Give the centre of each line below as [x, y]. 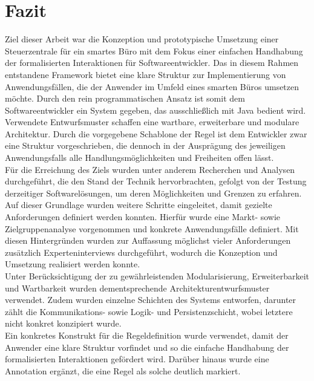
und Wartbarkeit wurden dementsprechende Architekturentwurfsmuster [137, 288]
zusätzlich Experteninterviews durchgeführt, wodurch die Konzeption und [141, 252]
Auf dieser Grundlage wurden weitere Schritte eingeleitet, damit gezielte [139, 205]
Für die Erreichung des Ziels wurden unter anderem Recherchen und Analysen [150, 169]
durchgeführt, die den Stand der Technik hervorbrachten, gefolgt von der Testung [156, 181]
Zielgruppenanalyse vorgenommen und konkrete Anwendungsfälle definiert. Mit [152, 228]
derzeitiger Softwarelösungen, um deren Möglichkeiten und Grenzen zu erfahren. [153, 193]
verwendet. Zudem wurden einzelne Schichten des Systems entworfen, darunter [151, 300]
